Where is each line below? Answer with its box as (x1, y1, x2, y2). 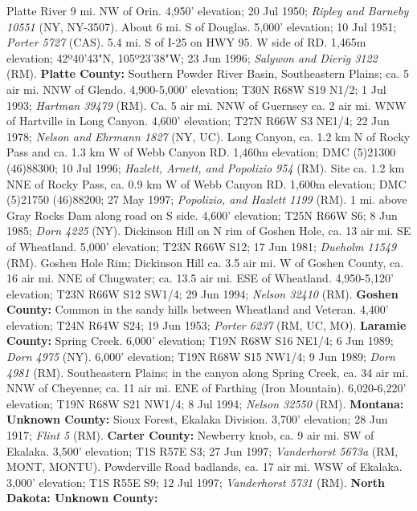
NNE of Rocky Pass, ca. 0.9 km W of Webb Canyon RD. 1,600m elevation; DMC (6, 175, 407, 192)
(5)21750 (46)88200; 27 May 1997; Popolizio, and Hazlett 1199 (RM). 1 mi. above (6, 191, 407, 208)
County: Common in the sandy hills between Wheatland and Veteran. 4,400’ (6, 301, 389, 318)
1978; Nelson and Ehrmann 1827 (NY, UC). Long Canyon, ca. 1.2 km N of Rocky (6, 128, 411, 144)
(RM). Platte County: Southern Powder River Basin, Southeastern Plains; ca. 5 (6, 65, 409, 82)
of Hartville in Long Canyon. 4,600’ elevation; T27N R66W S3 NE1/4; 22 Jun (6, 112, 390, 129)
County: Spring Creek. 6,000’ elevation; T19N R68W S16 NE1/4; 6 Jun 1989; (6, 332, 394, 349)
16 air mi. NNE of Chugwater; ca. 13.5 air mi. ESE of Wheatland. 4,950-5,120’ (6, 270, 394, 286)
